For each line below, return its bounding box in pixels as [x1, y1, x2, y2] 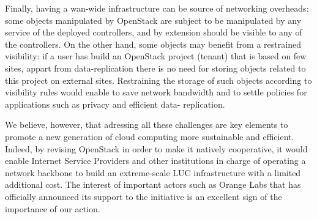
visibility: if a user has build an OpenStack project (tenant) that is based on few [5, 50, 307, 62]
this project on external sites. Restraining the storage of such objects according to [5, 73, 312, 86]
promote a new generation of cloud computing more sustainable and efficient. [5, 130, 294, 143]
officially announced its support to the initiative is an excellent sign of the [5, 190, 282, 202]
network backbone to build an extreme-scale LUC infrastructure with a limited [5, 166, 301, 179]
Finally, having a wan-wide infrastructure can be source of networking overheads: [5, 2, 309, 14]
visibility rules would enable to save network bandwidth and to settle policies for [5, 86, 307, 98]
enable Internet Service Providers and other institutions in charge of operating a [5, 154, 306, 167]
